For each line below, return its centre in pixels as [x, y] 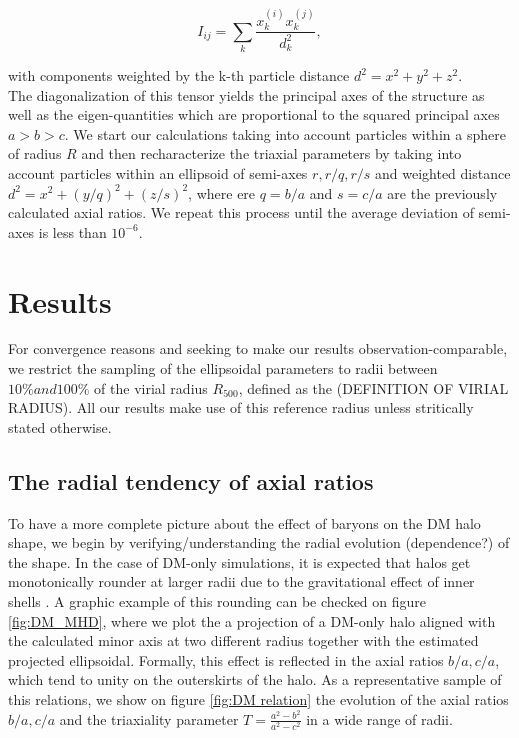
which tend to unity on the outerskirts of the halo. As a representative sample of [255, 679]
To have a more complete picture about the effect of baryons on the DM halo [244, 522]
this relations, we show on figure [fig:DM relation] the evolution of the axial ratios [258, 698]
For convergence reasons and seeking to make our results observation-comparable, [258, 348]
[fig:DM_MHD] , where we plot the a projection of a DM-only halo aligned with [252, 620]
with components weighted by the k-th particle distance [179, 75]
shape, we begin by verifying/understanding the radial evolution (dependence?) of [259, 542]
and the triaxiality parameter [149, 718]
